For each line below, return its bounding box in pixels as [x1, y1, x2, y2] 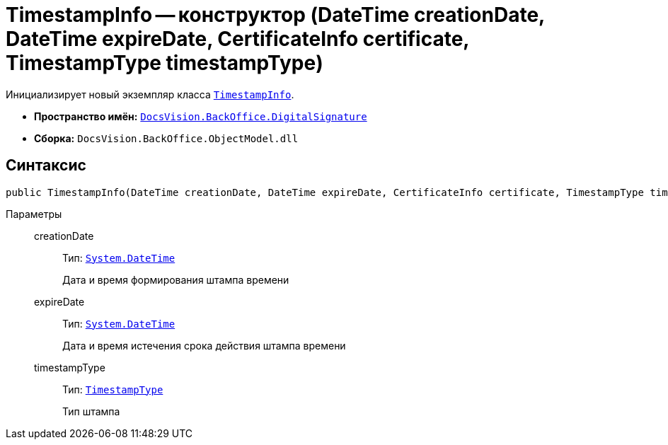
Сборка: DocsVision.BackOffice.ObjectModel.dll [34, 132, 299, 144]
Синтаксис [6, 156, 86, 175]
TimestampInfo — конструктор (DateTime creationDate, [6, 3, 545, 27]
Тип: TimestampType [62, 383, 163, 395]
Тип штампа [62, 405, 120, 417]
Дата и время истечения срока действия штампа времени [62, 339, 346, 352]
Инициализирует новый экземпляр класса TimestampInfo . [6, 88, 294, 100]
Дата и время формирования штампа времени [62, 273, 289, 286]
